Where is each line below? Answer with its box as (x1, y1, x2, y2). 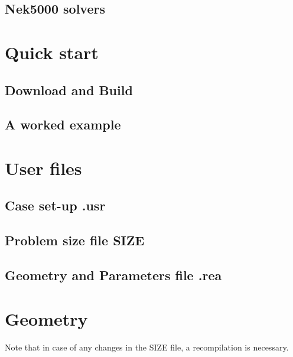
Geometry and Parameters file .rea (5, 266, 222, 284)
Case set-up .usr (5, 196, 106, 215)
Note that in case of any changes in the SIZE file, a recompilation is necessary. (5, 340, 289, 353)
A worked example (5, 115, 121, 134)
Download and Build (5, 80, 133, 99)
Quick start (5, 40, 99, 64)
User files (5, 155, 82, 180)
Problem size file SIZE (5, 231, 145, 249)
